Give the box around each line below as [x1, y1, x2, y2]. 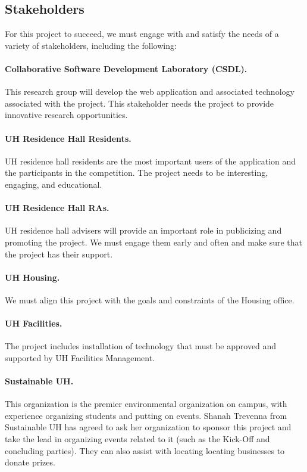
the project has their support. [5, 247, 113, 260]
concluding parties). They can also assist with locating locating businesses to [5, 444, 285, 457]
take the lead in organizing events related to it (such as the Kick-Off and [5, 433, 270, 445]
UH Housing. [5, 271, 60, 283]
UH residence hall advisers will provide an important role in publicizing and [5, 224, 282, 237]
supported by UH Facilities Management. [5, 351, 155, 364]
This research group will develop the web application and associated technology [5, 85, 295, 98]
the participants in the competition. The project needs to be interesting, [5, 166, 268, 179]
